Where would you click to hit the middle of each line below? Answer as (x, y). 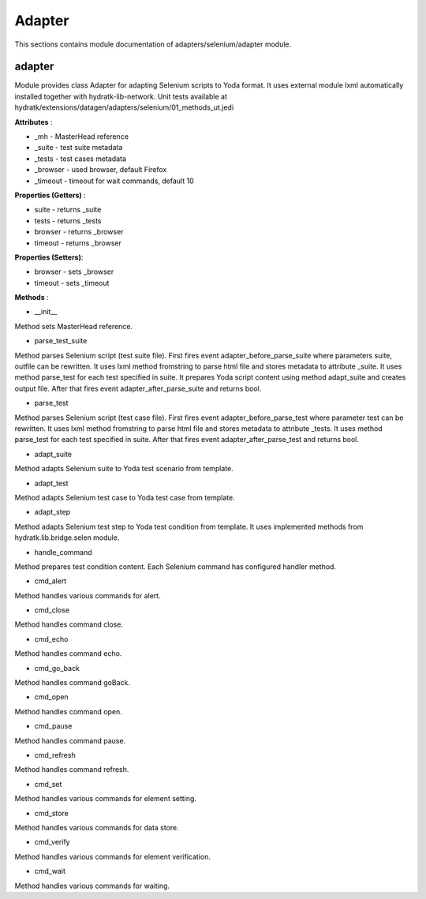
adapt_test (51, 483)
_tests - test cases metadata (80, 159)
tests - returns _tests (68, 220)
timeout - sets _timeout (72, 283)
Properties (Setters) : (49, 257)
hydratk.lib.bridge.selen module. (67, 538)
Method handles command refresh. (72, 770)
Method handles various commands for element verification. (112, 856)
